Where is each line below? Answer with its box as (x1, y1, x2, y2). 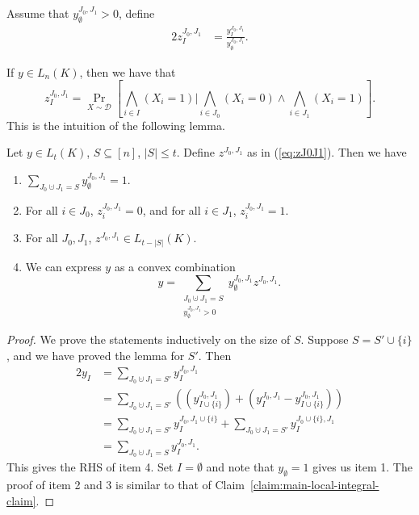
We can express (25, 257, 102, 274)
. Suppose (300, 331, 349, 348)
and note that (206, 458, 274, 475)
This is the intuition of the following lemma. (6, 116, 225, 133)
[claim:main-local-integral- (250, 475, 379, 492)
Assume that (6, 5, 69, 21)
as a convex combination (114, 257, 236, 274)
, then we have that (79, 63, 176, 80)
